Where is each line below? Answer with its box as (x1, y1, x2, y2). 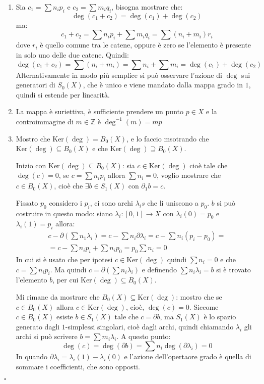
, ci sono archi (90, 197, 133, 208)
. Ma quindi (50, 264, 87, 274)
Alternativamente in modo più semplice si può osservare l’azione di (16, 69, 222, 80)
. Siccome (189, 301, 219, 312)
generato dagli (16, 321, 60, 331)
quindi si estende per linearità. (16, 89, 110, 100)
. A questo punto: (116, 331, 171, 342)
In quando (16, 351, 48, 361)
